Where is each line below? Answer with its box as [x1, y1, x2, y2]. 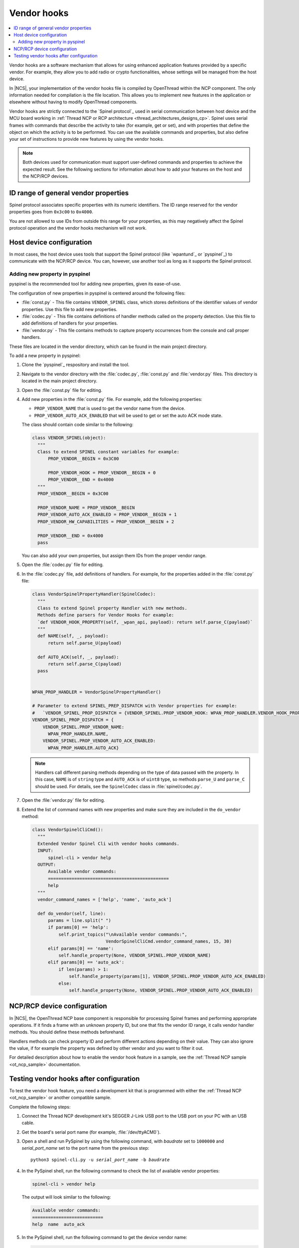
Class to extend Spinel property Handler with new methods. [37, 605, 187, 611]
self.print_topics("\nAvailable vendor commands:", [58, 932, 187, 937]
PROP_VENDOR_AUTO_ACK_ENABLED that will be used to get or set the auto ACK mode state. [34, 412, 223, 418]
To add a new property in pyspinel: [9, 352, 81, 358]
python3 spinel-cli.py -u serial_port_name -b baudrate [30, 1157, 170, 1163]
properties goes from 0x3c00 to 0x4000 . [9, 209, 93, 215]
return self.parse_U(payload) [48, 640, 122, 646]
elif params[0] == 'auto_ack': [48, 959, 125, 965]
